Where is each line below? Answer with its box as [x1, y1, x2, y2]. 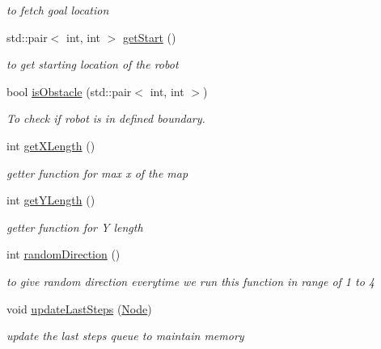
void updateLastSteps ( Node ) [6, 300, 152, 317]
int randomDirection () [6, 246, 121, 263]
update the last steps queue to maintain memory [6, 327, 244, 344]
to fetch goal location [6, 2, 109, 18]
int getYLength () [6, 191, 95, 208]
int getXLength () [6, 137, 95, 153]
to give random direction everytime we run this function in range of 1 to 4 [6, 272, 375, 289]
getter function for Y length [6, 218, 143, 235]
